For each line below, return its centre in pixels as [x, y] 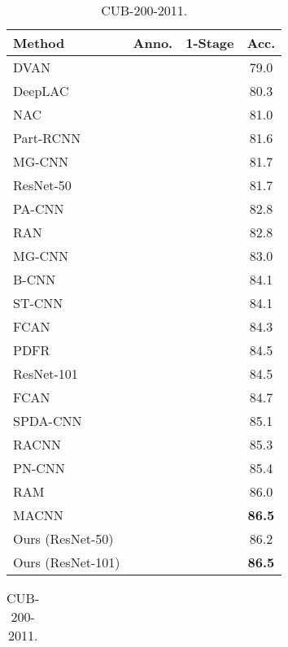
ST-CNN [38, 303]
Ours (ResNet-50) [63, 538]
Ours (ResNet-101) [67, 562]
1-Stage [210, 43]
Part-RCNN [47, 138]
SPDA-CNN [48, 421]
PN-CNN [39, 468]
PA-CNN [39, 208]
